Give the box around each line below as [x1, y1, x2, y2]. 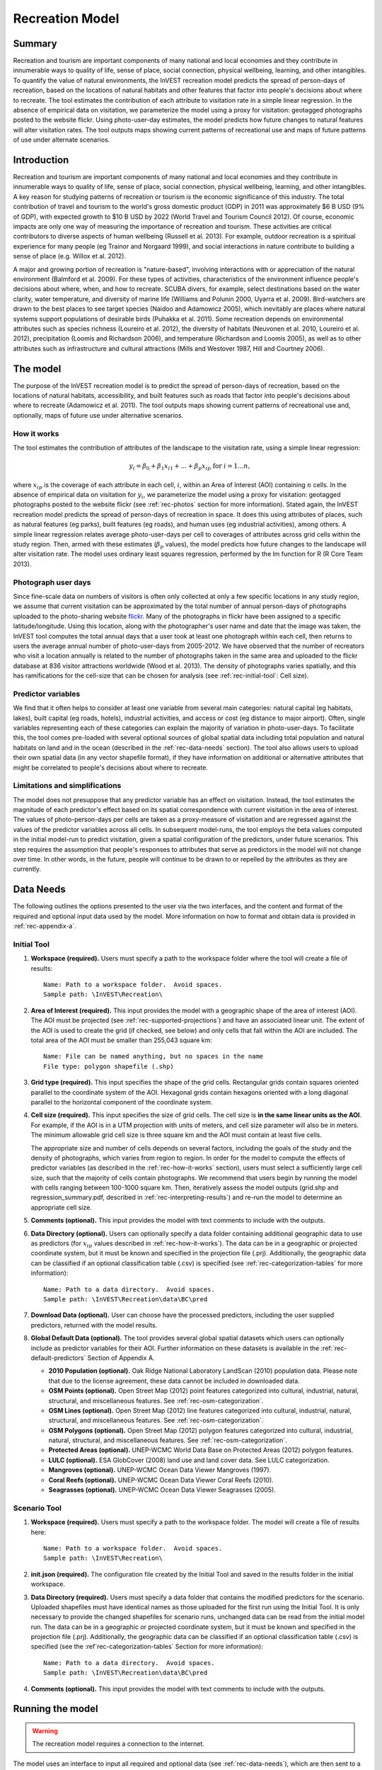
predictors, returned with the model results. [30, 1320, 158, 1329]
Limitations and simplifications [13, 781, 122, 791]
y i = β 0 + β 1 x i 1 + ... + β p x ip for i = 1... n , [128, 462, 250, 472]
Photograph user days [13, 577, 91, 587]
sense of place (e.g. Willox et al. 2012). [13, 252, 127, 261]
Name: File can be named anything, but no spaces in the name [43, 1052, 264, 1061]
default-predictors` [30, 1353, 86, 1362]
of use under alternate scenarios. [13, 135, 110, 144]
